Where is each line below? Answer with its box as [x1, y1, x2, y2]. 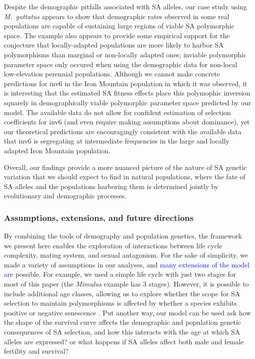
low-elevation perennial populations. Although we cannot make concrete [4, 69, 220, 79]
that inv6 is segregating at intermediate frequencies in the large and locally [4, 136, 229, 146]
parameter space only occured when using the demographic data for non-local [4, 59, 237, 69]
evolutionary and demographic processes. [4, 191, 127, 201]
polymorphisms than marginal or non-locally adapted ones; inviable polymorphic [4, 49, 247, 59]
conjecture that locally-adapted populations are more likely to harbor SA [4, 40, 224, 50]
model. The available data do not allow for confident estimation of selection [4, 107, 231, 117]
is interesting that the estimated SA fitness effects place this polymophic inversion [4, 88, 251, 98]
